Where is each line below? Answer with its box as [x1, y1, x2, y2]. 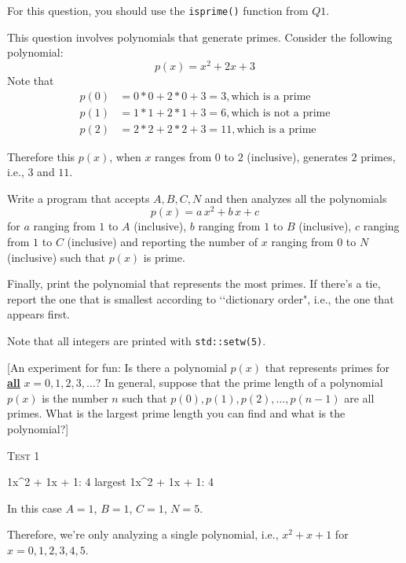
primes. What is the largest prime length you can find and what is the [7, 405, 346, 421]
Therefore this [7, 148, 75, 164]
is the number [42, 389, 108, 406]
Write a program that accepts [7, 190, 150, 206]
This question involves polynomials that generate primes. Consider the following [7, 28, 393, 45]
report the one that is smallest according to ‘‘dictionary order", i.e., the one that [7, 290, 394, 307]
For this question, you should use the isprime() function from [7, 2, 309, 18]
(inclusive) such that [7, 248, 105, 265]
